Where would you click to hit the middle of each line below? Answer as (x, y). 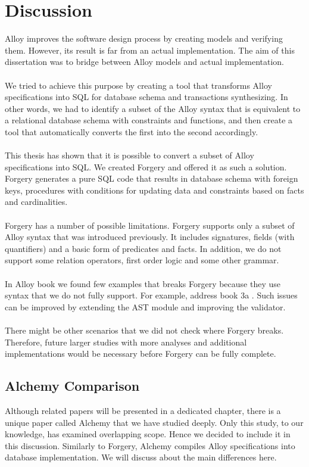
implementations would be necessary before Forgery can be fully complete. (141, 354)
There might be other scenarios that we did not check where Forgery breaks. (144, 330)
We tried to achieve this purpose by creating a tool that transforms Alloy (138, 85)
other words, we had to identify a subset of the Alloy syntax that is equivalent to (153, 108)
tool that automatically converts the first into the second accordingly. (132, 131)
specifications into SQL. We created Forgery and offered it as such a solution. (146, 166)
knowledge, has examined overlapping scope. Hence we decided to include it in (148, 434)
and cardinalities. (36, 202)
